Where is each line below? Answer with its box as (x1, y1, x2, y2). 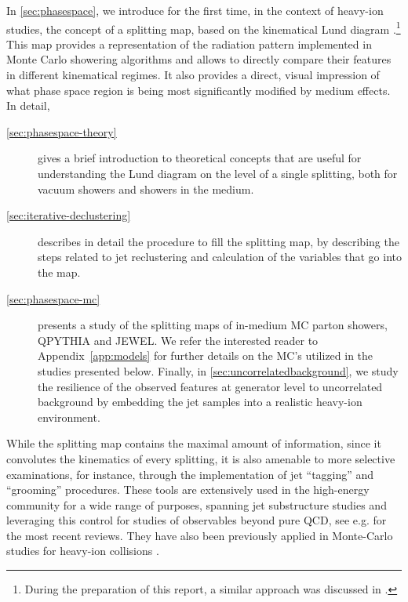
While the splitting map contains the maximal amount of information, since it (6, 435, 381, 451)
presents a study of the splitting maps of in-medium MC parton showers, (38, 317, 388, 333)
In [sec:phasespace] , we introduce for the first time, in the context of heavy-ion (6, 2, 384, 18)
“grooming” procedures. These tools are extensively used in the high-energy (6, 481, 370, 498)
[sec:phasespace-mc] (6, 290, 100, 306)
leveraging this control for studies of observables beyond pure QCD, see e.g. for (6, 512, 387, 528)
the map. (38, 263, 81, 280)
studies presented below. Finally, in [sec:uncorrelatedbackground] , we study (38, 362, 399, 379)
